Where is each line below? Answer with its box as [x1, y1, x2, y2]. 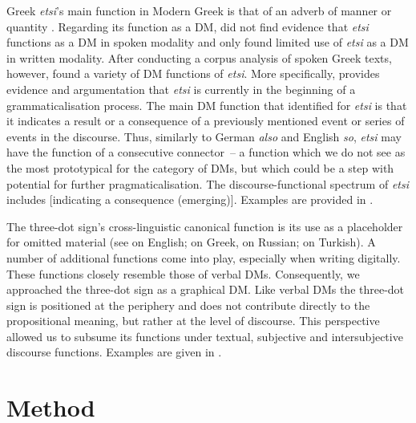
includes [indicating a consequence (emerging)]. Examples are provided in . [6, 191, 374, 208]
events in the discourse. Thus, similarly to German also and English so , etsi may [6, 128, 402, 144]
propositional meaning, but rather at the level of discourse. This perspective [6, 312, 380, 329]
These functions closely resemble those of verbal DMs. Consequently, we [6, 265, 360, 282]
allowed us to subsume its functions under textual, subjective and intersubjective [6, 327, 403, 344]
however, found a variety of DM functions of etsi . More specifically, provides [6, 65, 380, 82]
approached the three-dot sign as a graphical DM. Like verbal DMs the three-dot [6, 281, 405, 298]
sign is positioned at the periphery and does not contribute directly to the [6, 296, 370, 313]
